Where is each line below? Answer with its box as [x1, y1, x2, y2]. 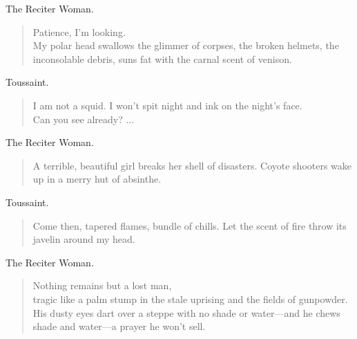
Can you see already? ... [32, 111, 135, 126]
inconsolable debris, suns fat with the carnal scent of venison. [32, 51, 292, 66]
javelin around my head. [32, 232, 135, 246]
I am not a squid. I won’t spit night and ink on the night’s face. [32, 98, 302, 112]
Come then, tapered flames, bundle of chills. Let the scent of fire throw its [32, 218, 347, 232]
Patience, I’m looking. [32, 24, 126, 39]
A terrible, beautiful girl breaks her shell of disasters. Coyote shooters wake [32, 158, 352, 172]
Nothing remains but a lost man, [32, 278, 172, 293]
